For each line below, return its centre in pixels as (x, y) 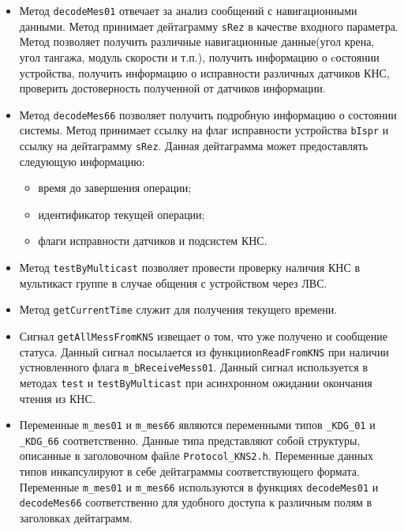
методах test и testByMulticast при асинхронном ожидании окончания (196, 382)
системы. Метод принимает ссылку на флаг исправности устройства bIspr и (204, 130)
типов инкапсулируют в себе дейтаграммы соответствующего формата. (189, 471)
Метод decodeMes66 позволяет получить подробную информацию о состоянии (208, 114)
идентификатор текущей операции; (122, 214)
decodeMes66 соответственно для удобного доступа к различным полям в (196, 502)
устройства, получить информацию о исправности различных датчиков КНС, (204, 72)
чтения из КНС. (57, 398)
